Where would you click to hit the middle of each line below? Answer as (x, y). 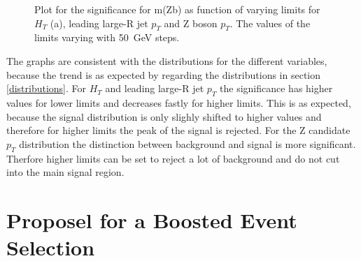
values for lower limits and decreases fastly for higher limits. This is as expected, (179, 102)
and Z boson (191, 23)
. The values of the (270, 23)
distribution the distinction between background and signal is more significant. (187, 143)
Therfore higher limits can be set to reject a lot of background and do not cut (173, 158)
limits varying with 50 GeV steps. (107, 37)
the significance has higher (276, 88)
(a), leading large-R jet (99, 23)
